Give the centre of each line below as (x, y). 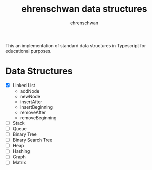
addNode (30, 91)
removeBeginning (38, 117)
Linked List (24, 85)
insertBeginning (36, 107)
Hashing (21, 151)
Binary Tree (24, 134)
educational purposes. (28, 51)
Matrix (19, 163)
